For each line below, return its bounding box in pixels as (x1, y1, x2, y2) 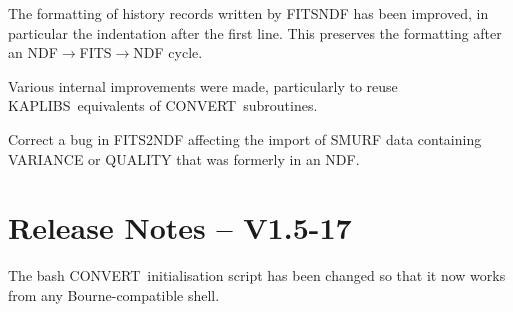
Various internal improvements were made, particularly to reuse (8, 75, 398, 96)
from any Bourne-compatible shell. (8, 284, 220, 305)
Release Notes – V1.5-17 (8, 207, 352, 248)
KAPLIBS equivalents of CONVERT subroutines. (8, 95, 318, 116)
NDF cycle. (133, 42, 203, 63)
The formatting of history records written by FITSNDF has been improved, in (8, 3, 489, 23)
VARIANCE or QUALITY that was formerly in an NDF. (8, 148, 360, 169)
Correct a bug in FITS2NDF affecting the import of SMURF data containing (8, 128, 482, 149)
